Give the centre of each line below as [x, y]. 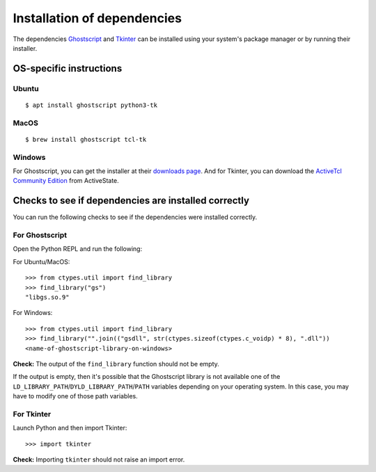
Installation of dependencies [97, 18]
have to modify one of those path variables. [76, 396]
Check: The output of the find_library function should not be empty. [116, 364]
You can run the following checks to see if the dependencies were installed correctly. [135, 217]
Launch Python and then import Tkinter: [70, 428]
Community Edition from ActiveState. [66, 181]
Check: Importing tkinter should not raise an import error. [99, 459]
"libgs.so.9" [47, 297]
